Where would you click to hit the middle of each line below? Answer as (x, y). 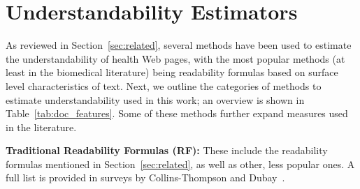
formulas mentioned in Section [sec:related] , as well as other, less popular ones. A (180, 164)
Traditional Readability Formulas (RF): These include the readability (167, 150)
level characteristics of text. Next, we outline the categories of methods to (164, 85)
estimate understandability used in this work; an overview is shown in (155, 99)
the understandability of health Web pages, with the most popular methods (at (175, 58)
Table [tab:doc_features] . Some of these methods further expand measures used (177, 113)
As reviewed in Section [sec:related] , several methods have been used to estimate (179, 45)
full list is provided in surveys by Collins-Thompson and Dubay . (145, 177)
